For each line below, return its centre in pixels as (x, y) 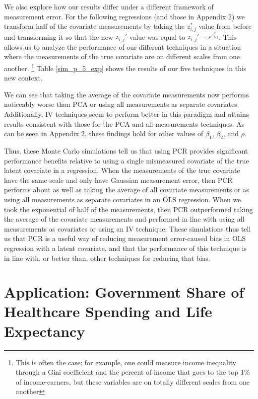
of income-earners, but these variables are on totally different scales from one (132, 381)
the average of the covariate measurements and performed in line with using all (124, 219)
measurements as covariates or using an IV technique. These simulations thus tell (128, 228)
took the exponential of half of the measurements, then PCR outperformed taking (129, 209)
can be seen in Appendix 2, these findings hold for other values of (104, 133)
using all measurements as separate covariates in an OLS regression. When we (123, 199)
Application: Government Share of (124, 292)
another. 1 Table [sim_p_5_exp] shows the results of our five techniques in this (125, 67)
